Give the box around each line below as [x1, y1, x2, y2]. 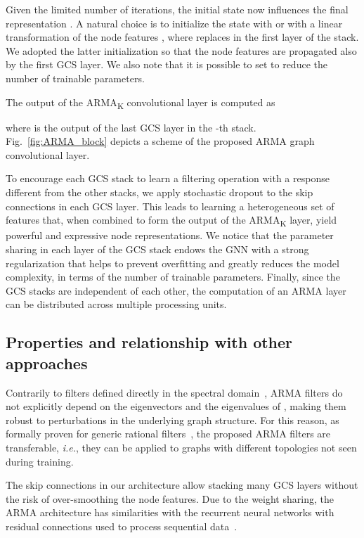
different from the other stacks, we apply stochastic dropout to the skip [6, 185, 313, 200]
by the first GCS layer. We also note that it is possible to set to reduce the [6, 57, 327, 72]
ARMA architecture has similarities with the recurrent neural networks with [6, 505, 334, 520]
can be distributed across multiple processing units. [6, 297, 227, 312]
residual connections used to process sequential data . [6, 518, 238, 533]
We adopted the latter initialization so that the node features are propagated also [6, 43, 357, 58]
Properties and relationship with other [6, 331, 293, 353]
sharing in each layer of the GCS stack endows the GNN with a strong [6, 241, 309, 256]
